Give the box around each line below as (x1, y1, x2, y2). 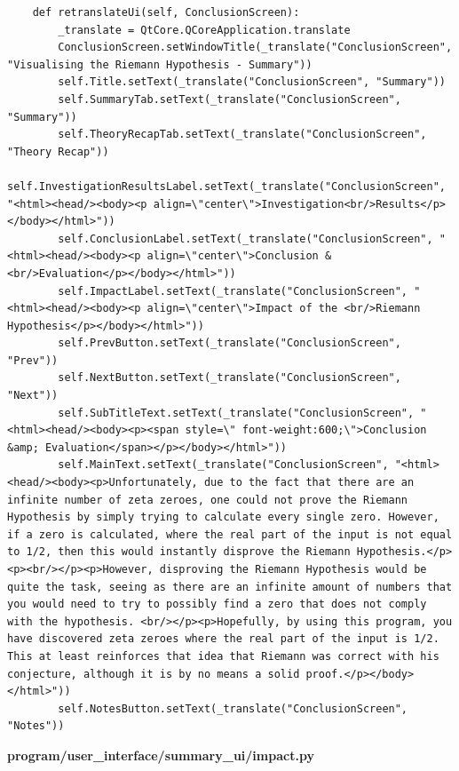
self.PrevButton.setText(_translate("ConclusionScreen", (58, 337, 401, 350)
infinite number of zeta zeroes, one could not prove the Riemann (7, 493, 408, 506)
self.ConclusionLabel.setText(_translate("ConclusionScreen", (58, 232, 433, 245)
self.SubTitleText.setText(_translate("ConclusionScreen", (58, 406, 415, 419)
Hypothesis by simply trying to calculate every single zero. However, (7, 511, 439, 524)
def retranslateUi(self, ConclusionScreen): (32, 6, 300, 19)
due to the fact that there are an (203, 476, 415, 489)
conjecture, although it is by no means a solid (7, 667, 300, 680)
